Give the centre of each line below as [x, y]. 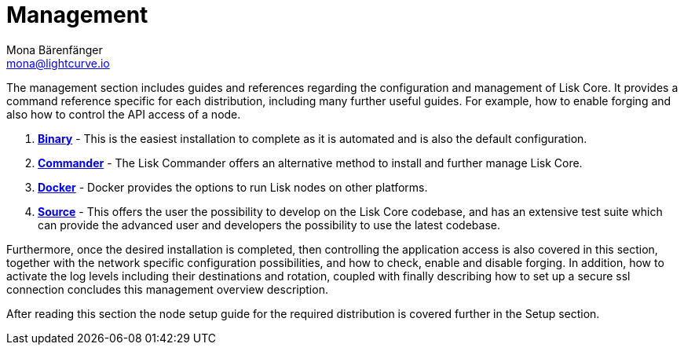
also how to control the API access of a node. [124, 114]
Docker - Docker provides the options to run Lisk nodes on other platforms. [233, 187]
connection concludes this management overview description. [167, 289]
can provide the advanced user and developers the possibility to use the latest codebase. [269, 225]
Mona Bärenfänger [55, 49]
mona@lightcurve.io [58, 63]
